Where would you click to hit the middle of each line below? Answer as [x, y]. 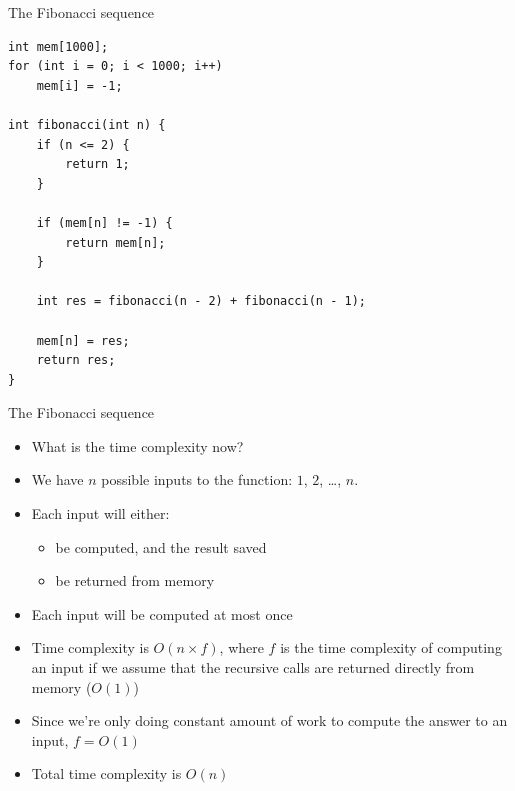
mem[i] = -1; [79, 85]
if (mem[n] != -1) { [104, 222]
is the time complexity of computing [391, 647]
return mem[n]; [115, 242]
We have [57, 479]
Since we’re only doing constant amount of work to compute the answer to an [269, 720]
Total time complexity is [106, 773]
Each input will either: [100, 513]
